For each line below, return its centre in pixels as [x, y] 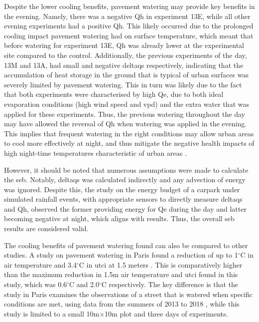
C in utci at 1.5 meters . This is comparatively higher [161, 264]
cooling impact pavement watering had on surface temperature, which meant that [129, 35]
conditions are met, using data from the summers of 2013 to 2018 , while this [122, 304]
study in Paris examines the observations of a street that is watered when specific [129, 294]
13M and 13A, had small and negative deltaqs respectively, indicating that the [124, 65]
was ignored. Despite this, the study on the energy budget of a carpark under [122, 189]
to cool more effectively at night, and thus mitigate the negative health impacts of [129, 143]
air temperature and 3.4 [40, 264]
